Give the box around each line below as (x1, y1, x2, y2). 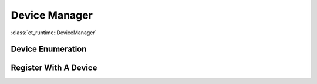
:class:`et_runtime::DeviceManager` (11, 29, 97, 36)
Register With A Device (11, 63, 97, 73)
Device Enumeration (11, 44, 87, 54)
